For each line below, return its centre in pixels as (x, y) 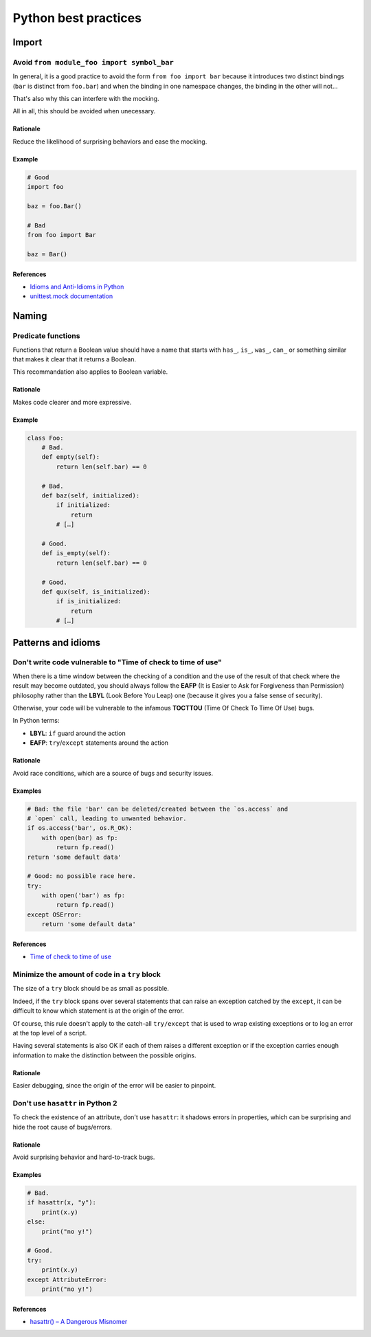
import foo (45, 187)
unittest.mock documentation (71, 296)
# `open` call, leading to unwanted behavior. (107, 818)
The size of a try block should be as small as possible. (91, 989)
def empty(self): (71, 457)
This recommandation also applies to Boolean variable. (90, 372)
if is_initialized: (89, 602)
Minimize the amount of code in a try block (87, 974)
